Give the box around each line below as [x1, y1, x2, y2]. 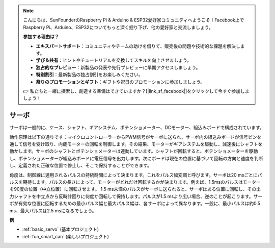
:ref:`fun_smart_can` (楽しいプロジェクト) [22, 233, 109, 239]
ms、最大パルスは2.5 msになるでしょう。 [9, 207, 97, 214]
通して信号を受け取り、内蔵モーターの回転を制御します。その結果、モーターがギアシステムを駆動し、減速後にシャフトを [9, 141, 263, 147]
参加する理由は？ [23, 34, 59, 40]
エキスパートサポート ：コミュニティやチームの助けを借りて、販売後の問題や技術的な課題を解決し [36, 43, 240, 49]
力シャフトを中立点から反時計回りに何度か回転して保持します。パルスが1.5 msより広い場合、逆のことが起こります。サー [9, 193, 262, 199]
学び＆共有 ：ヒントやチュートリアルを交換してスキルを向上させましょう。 [36, 57, 192, 63]
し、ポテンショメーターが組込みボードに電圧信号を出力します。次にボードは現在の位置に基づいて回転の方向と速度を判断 [9, 155, 263, 161]
